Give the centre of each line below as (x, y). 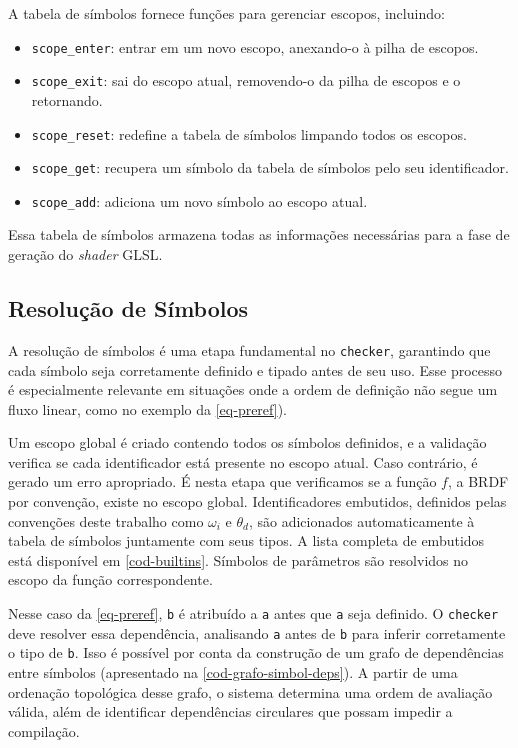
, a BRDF (478, 481)
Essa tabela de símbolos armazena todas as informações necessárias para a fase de (259, 234)
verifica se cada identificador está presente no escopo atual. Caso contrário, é (243, 461)
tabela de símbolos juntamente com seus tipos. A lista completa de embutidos (246, 540)
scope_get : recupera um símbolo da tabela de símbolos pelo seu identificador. (270, 167)
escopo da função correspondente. (110, 579)
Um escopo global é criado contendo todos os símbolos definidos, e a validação (247, 442)
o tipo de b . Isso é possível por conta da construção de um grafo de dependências (256, 652)
